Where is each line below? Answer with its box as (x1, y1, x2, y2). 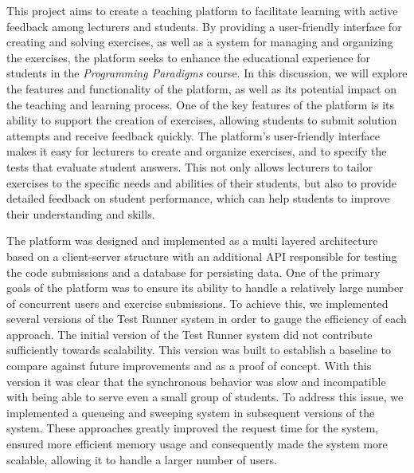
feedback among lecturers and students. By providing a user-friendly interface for (6, 18, 402, 34)
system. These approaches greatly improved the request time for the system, (6, 420, 378, 436)
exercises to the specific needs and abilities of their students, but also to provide (6, 174, 396, 191)
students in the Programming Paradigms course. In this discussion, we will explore (6, 65, 408, 81)
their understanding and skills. (6, 205, 155, 222)
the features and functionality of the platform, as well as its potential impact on (6, 80, 397, 97)
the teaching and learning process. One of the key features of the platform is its (6, 96, 395, 112)
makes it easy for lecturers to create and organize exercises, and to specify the (6, 143, 387, 160)
